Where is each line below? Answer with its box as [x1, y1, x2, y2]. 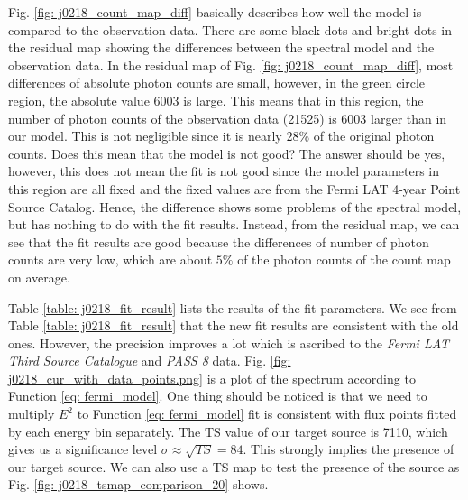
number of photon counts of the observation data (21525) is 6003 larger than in [8, 108, 447, 127]
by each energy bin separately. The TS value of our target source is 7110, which [8, 421, 448, 440]
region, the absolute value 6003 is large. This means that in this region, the [8, 90, 424, 109]
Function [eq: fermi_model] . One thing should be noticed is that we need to [8, 386, 427, 405]
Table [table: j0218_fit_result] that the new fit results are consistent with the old [8, 316, 459, 335]
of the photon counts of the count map [237, 250, 451, 269]
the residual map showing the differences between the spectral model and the [8, 38, 435, 57]
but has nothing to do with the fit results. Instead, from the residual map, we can [8, 215, 460, 234]
